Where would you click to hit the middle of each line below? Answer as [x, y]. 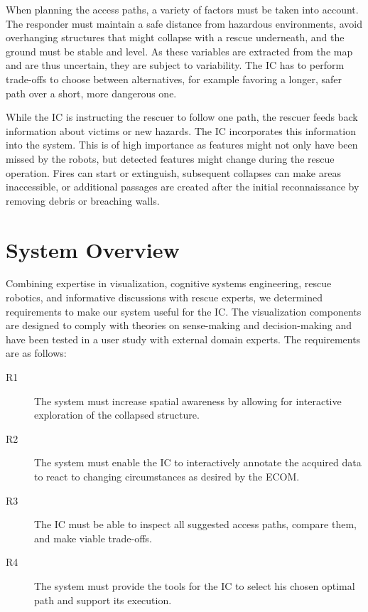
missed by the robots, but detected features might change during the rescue [170, 158]
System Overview [93, 249]
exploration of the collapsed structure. [117, 415]
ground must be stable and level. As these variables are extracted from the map [179, 51]
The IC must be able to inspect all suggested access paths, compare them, [195, 524]
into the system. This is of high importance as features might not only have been [182, 145]
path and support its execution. [103, 600]
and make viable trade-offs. [93, 538]
